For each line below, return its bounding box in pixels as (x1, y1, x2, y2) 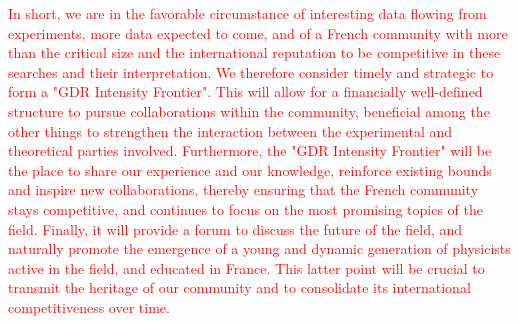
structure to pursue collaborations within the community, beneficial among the (8, 100, 490, 121)
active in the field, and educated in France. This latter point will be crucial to (8, 257, 485, 278)
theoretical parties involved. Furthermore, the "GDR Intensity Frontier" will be (8, 140, 492, 161)
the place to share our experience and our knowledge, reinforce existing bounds (8, 159, 492, 180)
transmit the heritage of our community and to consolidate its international (8, 277, 471, 298)
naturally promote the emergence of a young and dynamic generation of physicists (8, 238, 511, 259)
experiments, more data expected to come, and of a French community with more (8, 22, 508, 43)
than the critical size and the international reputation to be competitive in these (8, 42, 501, 63)
